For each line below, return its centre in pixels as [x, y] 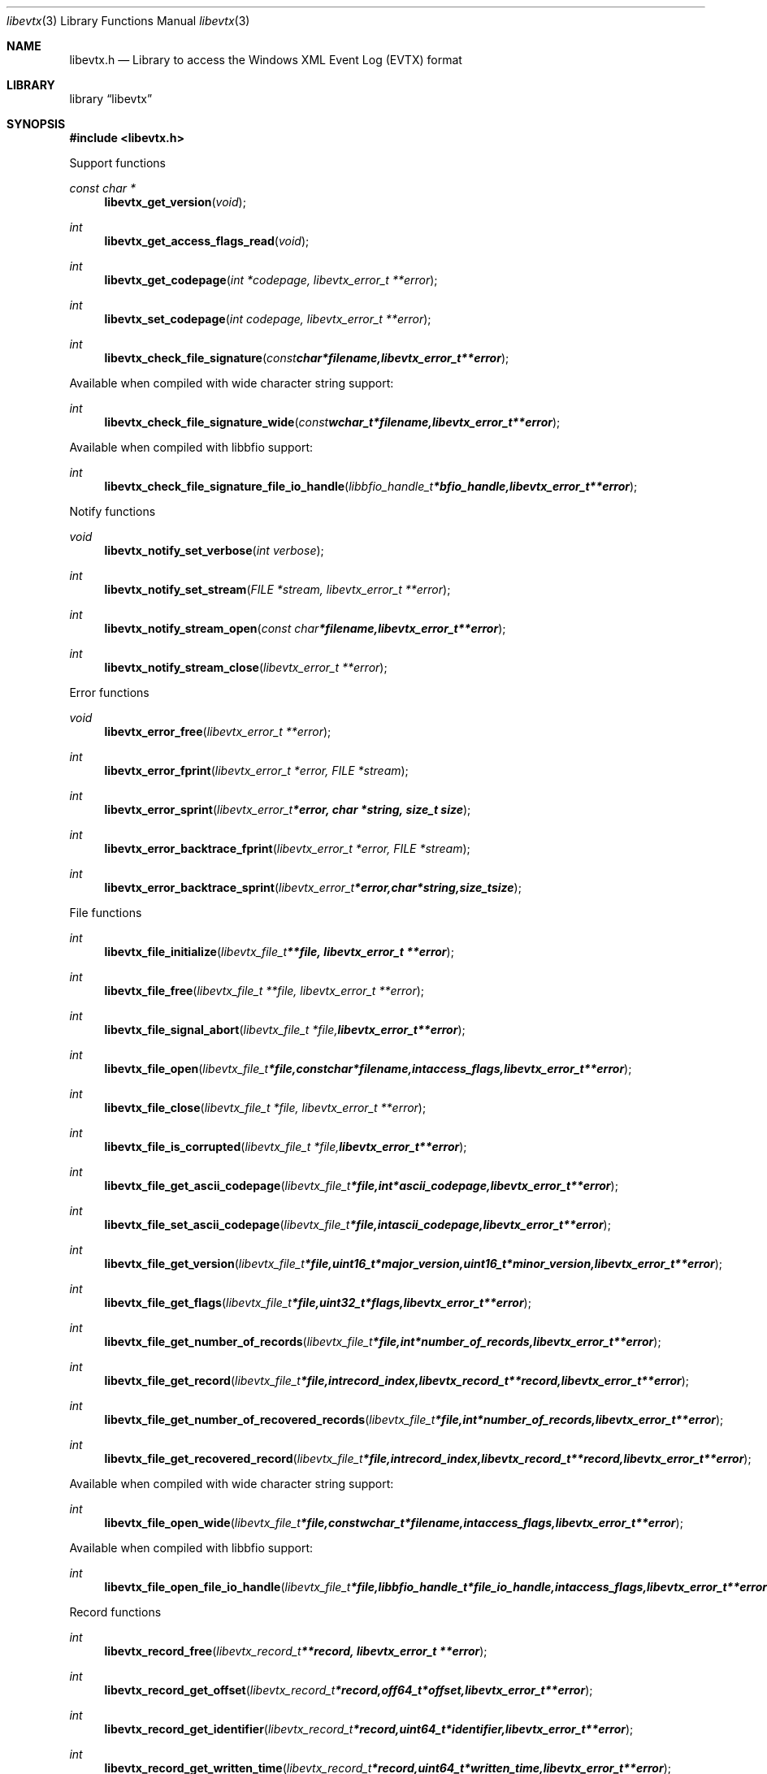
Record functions [115, 1612]
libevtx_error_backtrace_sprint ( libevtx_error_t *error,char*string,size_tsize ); [313, 887]
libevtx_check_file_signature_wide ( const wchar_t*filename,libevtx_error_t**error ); [332, 422]
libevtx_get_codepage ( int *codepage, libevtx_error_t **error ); [271, 280]
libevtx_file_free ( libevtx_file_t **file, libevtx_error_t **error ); [264, 991]
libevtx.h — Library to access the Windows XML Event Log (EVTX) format [266, 60]
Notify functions [113, 511]
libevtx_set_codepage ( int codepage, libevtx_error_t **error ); [268, 319]
